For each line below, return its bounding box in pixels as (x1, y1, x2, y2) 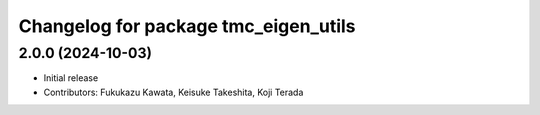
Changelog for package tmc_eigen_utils (18, 15, 356, 37)
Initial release (43, 72, 99, 84)
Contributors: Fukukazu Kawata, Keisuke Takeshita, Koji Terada (43, 86, 304, 98)
